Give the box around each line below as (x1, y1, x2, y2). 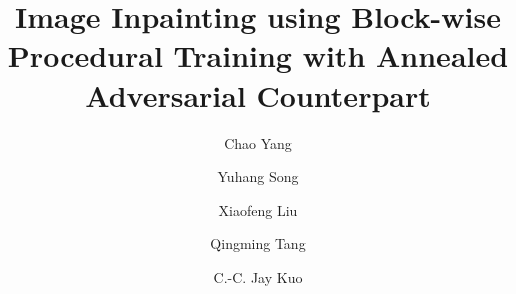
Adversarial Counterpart (85, 74, 431, 115)
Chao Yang (224, 132, 292, 153)
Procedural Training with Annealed (7, 35, 509, 76)
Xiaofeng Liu (218, 199, 298, 220)
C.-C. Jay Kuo (213, 266, 303, 287)
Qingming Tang (210, 233, 306, 254)
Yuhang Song (217, 166, 299, 187)
